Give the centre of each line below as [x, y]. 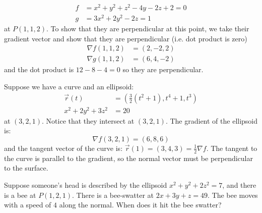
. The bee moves [233, 195]
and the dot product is [39, 69]
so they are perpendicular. [163, 69]
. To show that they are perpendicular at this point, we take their [148, 29]
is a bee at [20, 195]
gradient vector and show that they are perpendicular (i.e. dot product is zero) [126, 38]
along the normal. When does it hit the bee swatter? [140, 205]
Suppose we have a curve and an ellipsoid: [69, 87]
